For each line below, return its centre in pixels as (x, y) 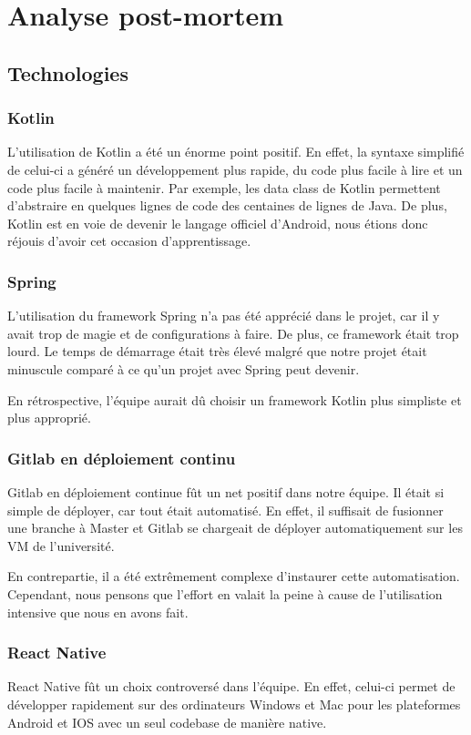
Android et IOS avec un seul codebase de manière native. (167, 722)
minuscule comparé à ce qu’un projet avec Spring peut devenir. (184, 368)
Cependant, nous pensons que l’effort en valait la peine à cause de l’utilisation (225, 593)
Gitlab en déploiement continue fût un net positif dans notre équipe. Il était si (226, 491)
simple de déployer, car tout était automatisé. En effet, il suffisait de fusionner (225, 510)
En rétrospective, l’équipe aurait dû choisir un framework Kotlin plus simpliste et (235, 399)
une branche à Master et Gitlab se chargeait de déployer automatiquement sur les (235, 528)
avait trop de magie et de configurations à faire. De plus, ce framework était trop (233, 333)
